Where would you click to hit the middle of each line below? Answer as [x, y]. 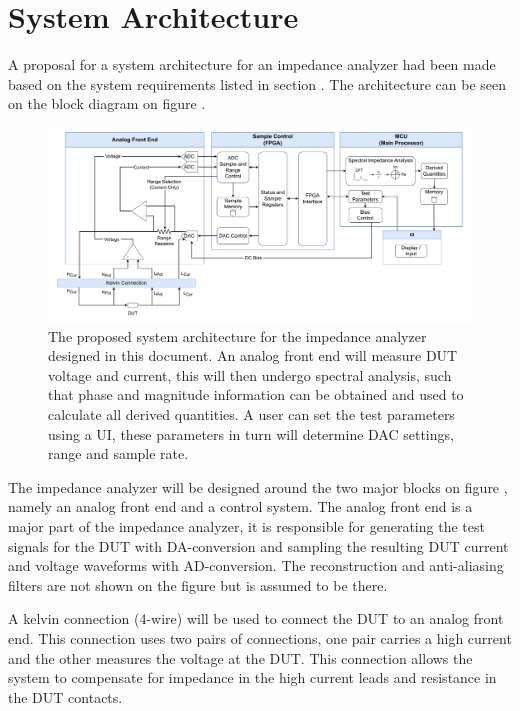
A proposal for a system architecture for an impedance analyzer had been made [252, 64]
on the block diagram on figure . [107, 103]
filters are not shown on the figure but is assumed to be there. [198, 584]
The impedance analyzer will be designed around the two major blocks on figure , [258, 486]
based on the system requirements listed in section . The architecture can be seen [257, 83]
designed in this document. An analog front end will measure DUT [253, 355]
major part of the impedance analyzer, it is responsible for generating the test [246, 526]
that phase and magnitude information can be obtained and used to [256, 394]
